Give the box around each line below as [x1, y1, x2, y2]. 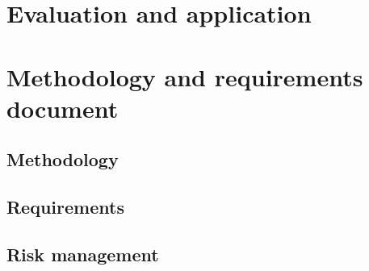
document [6, 91, 119, 124]
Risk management [6, 241, 159, 266]
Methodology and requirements [6, 60, 363, 93]
